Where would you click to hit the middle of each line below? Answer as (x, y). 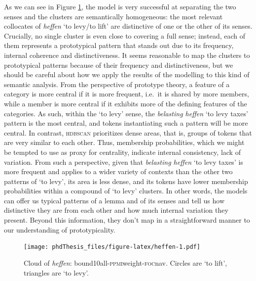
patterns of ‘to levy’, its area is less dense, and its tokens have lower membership (126, 181)
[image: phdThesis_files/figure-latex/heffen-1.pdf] (112, 247)
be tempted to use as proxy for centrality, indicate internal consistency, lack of (122, 152)
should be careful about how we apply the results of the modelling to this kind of (127, 74)
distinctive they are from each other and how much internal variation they (116, 210)
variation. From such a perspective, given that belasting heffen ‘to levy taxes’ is (124, 162)
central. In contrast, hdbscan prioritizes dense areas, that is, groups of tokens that (128, 132)
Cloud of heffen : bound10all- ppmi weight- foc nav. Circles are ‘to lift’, (126, 262)
